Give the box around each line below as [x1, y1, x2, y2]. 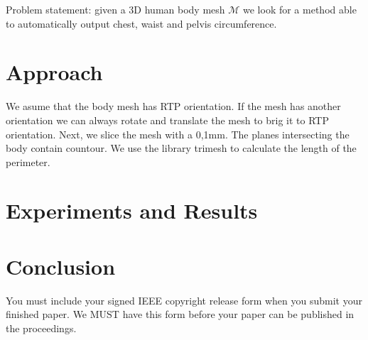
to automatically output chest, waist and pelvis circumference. [6, 16, 277, 31]
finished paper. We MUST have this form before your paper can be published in [6, 307, 355, 322]
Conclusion [6, 251, 116, 280]
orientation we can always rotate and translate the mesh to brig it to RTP [6, 112, 329, 127]
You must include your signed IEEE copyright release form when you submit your [6, 292, 362, 307]
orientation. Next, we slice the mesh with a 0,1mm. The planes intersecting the [6, 126, 350, 141]
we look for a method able [243, 2, 357, 16]
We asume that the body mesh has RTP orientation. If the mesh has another [6, 99, 341, 114]
